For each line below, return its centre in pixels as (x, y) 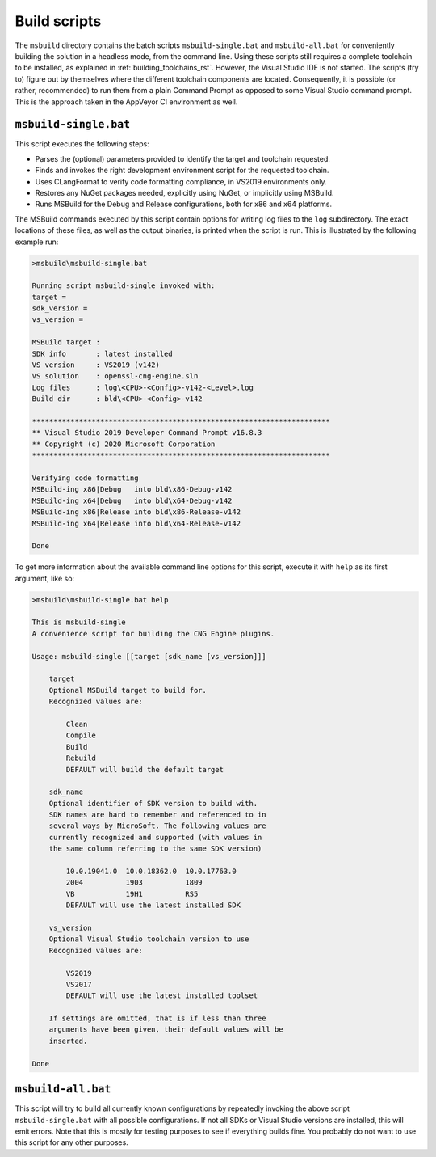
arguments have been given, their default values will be (166, 1030)
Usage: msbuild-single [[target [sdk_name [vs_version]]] (149, 656)
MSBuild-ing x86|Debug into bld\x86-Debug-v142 (132, 490)
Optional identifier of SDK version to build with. (153, 803)
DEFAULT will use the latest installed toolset (162, 996)
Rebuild (81, 758)
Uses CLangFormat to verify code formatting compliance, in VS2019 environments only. (181, 181)
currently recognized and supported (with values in (155, 837)
